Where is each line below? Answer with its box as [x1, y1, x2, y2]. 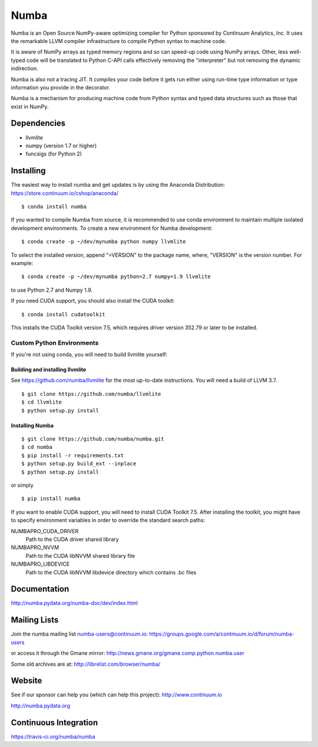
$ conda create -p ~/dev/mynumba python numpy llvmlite [21, 239, 186, 245]
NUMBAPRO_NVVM [11, 544, 59, 551]
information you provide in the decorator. [11, 84, 110, 91]
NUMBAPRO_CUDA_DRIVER [11, 527, 79, 534]
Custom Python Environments [11, 339, 99, 347]
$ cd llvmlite [21, 399, 62, 406]
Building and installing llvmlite [11, 366, 87, 373]
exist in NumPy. [11, 103, 49, 110]
